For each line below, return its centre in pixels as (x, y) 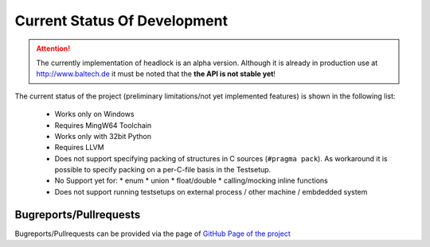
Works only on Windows (94, 114)
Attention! (53, 48)
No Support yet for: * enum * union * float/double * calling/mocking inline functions (191, 181)
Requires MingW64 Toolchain (103, 125)
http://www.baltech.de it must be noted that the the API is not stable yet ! (156, 74)
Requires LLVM (79, 148)
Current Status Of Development (121, 21)
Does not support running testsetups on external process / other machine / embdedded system (211, 191)
